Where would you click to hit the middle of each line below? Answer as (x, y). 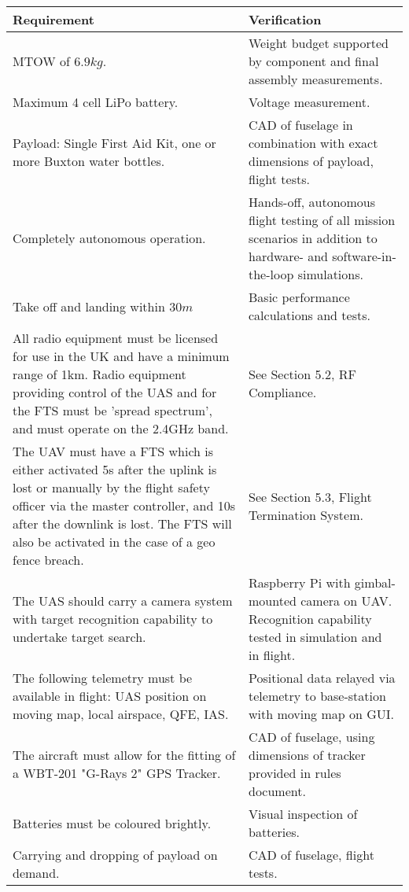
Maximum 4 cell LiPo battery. (96, 102)
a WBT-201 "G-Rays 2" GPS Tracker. (117, 773)
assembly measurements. (316, 79)
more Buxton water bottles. (89, 161)
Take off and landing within (89, 306)
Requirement (53, 19)
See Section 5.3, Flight (310, 496)
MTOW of (41, 61)
